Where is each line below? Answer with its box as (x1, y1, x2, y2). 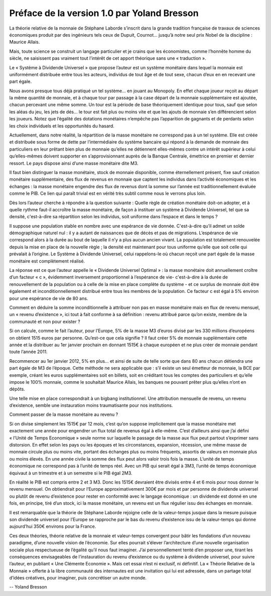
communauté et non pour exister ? (9, 319, 80, 325)
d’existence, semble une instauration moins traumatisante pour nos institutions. (9, 402, 173, 408)
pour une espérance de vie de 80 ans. (9, 295, 88, 301)
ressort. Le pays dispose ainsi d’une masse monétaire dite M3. (9, 160, 139, 166)
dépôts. (9, 386, 25, 392)
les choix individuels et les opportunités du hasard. (9, 123, 115, 129)
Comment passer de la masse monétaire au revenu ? (9, 411, 118, 417)
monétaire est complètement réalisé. (9, 258, 85, 264)
